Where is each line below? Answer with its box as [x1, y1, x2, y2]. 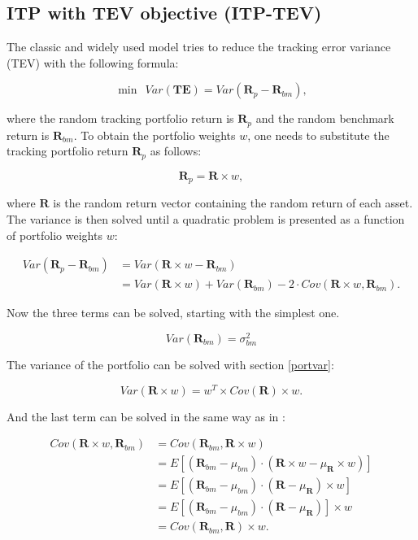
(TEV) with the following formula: [7, 54, 179, 71]
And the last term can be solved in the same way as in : [7, 407, 285, 425]
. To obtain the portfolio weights [73, 126, 236, 143]
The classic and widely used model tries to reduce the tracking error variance [7, 38, 391, 55]
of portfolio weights [7, 226, 102, 243]
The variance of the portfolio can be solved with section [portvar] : [7, 356, 334, 373]
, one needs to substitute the [247, 126, 390, 143]
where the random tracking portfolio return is [7, 110, 234, 127]
